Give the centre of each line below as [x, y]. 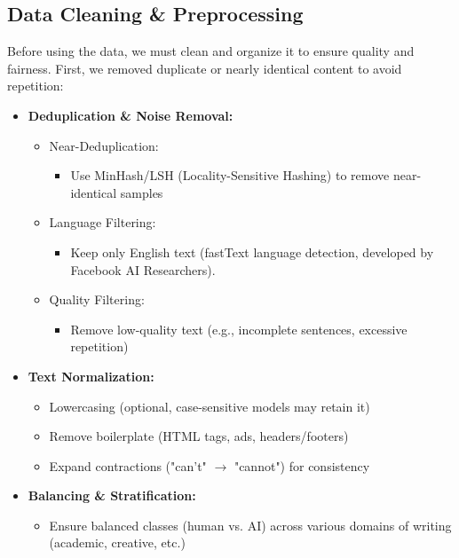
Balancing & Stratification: [112, 495]
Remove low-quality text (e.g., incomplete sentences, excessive [239, 329]
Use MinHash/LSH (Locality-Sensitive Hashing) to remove [230, 175]
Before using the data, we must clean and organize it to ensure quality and [211, 51]
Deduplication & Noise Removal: [131, 115]
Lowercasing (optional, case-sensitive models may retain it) [210, 406]
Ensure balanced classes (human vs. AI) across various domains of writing [250, 525]
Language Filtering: [103, 222]
